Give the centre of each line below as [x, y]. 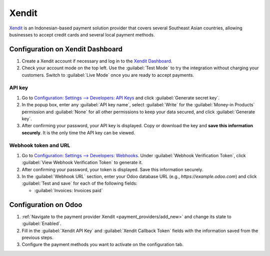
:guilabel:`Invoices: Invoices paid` [68, 190]
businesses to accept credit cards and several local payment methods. [82, 34]
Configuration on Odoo [46, 205]
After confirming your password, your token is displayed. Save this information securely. [112, 169]
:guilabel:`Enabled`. [42, 224]
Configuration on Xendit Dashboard [66, 49]
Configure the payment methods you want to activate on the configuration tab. [103, 245]
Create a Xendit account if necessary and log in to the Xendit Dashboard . [97, 61]
